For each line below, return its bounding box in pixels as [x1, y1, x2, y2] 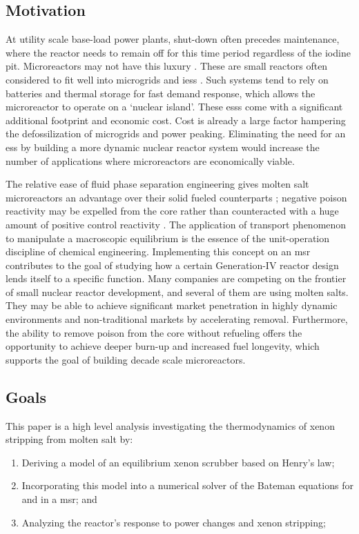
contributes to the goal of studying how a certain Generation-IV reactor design [6, 257, 339, 272]
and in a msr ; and [21, 492, 97, 506]
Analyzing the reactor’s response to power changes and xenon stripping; [21, 515, 326, 529]
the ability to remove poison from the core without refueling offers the [6, 325, 302, 339]
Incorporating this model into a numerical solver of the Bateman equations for [21, 478, 353, 493]
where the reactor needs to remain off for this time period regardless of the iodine [6, 45, 351, 59]
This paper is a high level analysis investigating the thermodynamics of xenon [6, 418, 335, 433]
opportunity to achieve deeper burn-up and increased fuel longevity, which [6, 339, 320, 353]
